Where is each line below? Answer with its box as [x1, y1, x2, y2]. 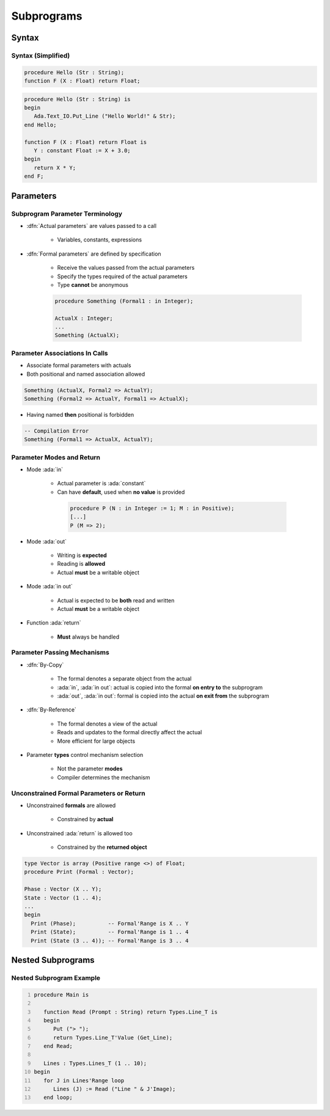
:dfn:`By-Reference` [26, 706, 76, 713]
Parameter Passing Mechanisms [11, 648, 109, 657]
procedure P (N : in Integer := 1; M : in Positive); [70, 504, 235, 512]
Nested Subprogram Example [11, 973, 101, 982]
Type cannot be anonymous [57, 281, 128, 288]
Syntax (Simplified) [11, 51, 70, 59]
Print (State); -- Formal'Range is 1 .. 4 [31, 928, 189, 936]
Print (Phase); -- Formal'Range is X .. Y [31, 920, 189, 927]
